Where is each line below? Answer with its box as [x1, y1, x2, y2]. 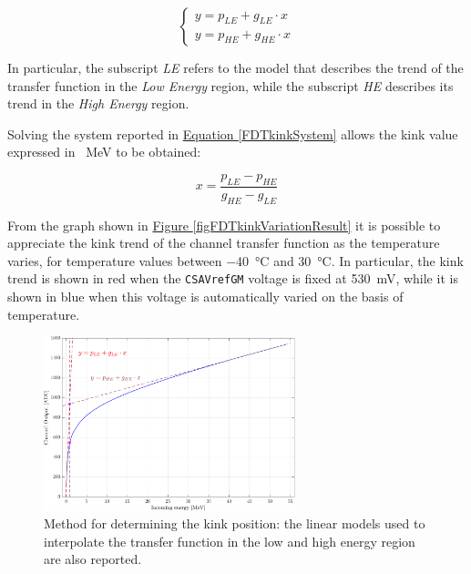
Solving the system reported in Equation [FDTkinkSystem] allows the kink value [7, 124, 458, 143]
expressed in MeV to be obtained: [7, 142, 201, 161]
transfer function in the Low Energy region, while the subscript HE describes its [7, 76, 454, 95]
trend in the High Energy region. [7, 94, 189, 113]
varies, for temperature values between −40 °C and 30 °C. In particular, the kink [7, 251, 464, 270]
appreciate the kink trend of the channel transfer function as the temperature [7, 233, 440, 252]
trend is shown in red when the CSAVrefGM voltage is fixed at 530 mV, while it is [7, 269, 458, 288]
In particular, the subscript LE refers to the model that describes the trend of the [7, 58, 464, 77]
